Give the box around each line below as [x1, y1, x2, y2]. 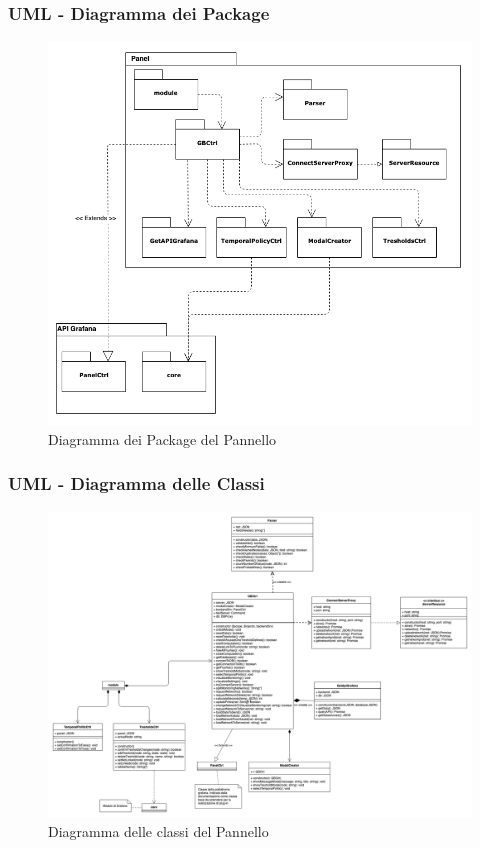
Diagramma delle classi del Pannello [48, 820, 269, 841]
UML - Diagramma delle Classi [8, 471, 265, 496]
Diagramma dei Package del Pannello [48, 428, 277, 449]
